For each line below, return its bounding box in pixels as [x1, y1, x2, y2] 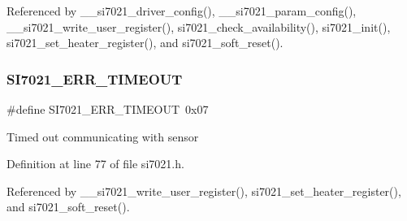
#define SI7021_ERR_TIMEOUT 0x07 [6, 101, 209, 117]
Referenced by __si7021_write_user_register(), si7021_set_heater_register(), [6, 182, 401, 199]
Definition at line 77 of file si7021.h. [6, 155, 184, 172]
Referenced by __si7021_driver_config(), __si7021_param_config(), [6, 2, 357, 19]
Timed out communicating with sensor [6, 128, 199, 145]
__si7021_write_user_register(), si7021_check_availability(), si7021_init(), [6, 18, 391, 35]
